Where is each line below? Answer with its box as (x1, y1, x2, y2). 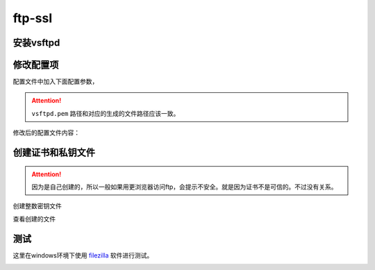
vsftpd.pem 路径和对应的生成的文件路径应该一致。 (31, 109, 180, 117)
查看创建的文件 (12, 214, 56, 223)
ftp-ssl (12, 10, 52, 26)
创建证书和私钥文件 (12, 146, 95, 159)
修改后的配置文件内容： (12, 128, 80, 137)
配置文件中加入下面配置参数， (12, 77, 99, 86)
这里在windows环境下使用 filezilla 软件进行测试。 (12, 251, 153, 260)
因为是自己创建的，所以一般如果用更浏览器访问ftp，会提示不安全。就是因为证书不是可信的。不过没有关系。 (31, 183, 337, 191)
